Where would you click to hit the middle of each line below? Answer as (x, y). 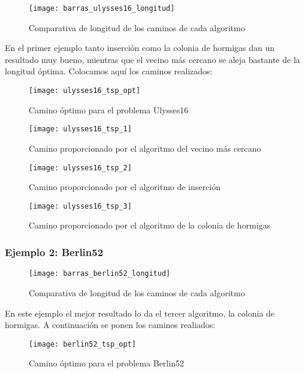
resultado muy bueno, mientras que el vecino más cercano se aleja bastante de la (152, 59)
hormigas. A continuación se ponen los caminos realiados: (110, 325)
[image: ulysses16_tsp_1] (80, 129)
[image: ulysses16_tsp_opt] (85, 91)
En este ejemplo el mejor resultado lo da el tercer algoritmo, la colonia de (140, 313)
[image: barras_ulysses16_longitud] (102, 8)
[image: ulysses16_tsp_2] (80, 168)
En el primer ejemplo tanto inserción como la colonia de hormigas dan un (140, 48)
